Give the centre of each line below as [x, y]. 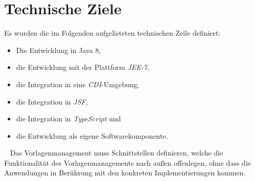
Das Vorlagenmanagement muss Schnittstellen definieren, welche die [116, 153]
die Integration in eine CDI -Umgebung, [78, 84]
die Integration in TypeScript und [69, 119]
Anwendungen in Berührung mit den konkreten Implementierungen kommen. [125, 173]
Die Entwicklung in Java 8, [58, 50]
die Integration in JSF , [52, 101]
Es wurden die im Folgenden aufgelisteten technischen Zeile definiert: [112, 33]
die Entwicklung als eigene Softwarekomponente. [92, 135]
